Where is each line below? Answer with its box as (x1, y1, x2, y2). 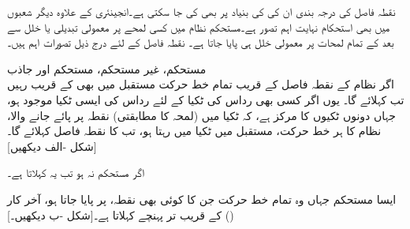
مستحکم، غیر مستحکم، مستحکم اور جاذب (7, 60, 207, 77)
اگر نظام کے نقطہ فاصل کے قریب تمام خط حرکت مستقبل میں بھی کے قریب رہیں (7, 76, 394, 92)
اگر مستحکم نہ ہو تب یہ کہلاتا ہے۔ (7, 164, 145, 181)
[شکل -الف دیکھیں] (7, 137, 97, 154)
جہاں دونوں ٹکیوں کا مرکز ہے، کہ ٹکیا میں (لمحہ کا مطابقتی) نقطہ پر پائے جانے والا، (7, 107, 396, 123)
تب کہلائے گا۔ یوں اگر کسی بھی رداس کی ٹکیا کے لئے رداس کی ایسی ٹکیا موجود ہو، (7, 91, 404, 107)
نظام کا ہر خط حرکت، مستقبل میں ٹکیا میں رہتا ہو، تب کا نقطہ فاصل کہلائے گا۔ (7, 122, 382, 139)
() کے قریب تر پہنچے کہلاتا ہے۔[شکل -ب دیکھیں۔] (7, 206, 234, 223)
